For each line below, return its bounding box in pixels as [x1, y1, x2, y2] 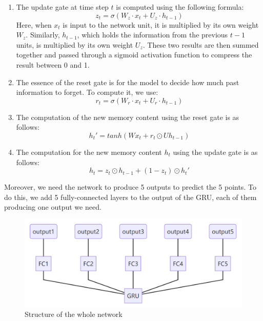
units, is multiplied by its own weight [16, 39, 133, 50]
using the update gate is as [173, 146, 258, 157]
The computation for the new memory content [16, 146, 162, 157]
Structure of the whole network [25, 309, 123, 319]
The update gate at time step [16, 2, 109, 12]
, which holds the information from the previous [77, 29, 228, 40]
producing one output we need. [4, 202, 102, 212]
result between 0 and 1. [16, 59, 90, 70]
